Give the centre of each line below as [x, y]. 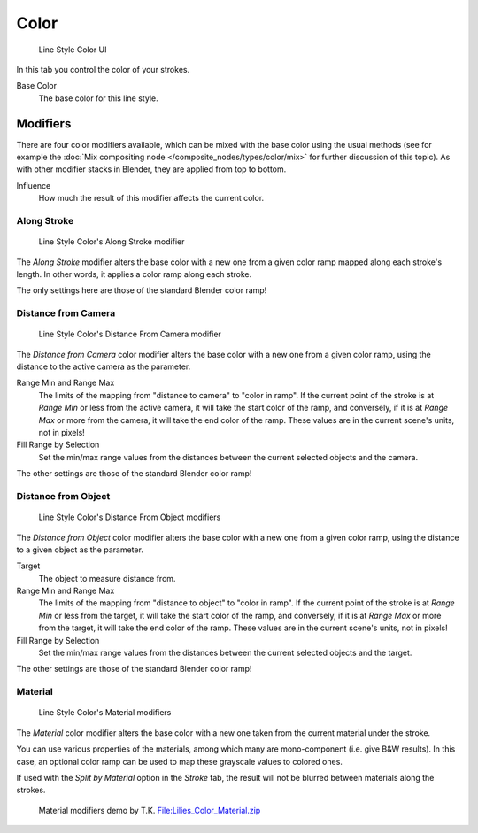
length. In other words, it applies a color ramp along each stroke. [134, 274]
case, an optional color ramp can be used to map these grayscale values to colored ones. [179, 761]
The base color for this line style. [98, 98]
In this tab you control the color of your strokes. [103, 69]
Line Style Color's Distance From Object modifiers [130, 517]
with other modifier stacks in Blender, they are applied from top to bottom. [151, 169]
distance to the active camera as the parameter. [104, 366]
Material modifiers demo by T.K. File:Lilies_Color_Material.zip [150, 810]
